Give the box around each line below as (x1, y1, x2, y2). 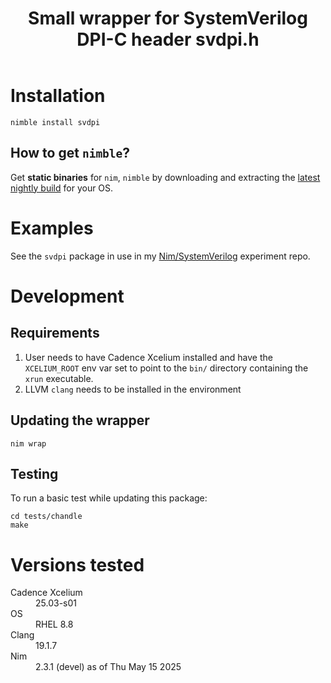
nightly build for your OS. (10, 182, 114, 194)
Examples (10, 217, 94, 239)
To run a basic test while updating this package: (10, 492, 208, 504)
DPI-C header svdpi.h (76, 28, 260, 51)
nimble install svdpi (10, 117, 101, 127)
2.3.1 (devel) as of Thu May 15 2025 (35, 661, 182, 673)
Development (10, 285, 125, 307)
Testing (10, 465, 59, 482)
